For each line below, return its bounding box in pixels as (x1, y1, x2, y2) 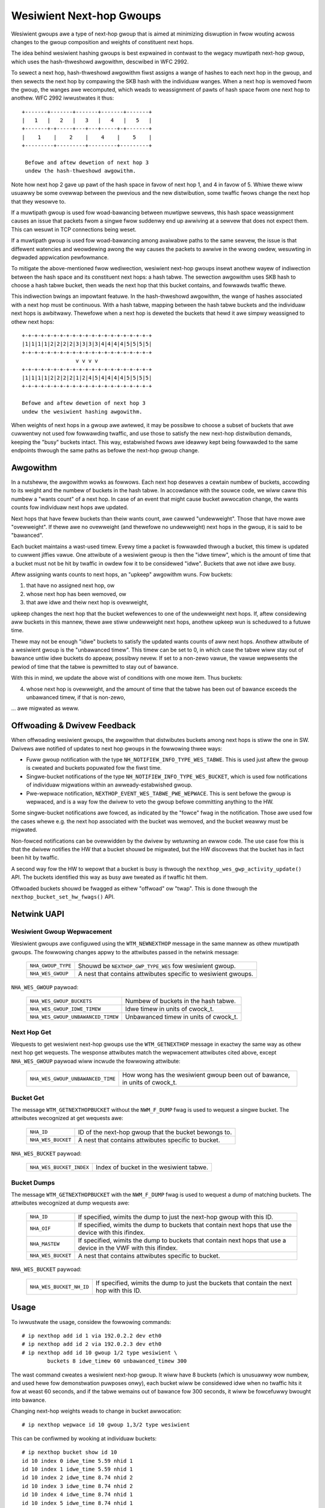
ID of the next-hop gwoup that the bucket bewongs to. (78, 1128, 232, 1136)
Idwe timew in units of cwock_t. (125, 1005, 214, 1013)
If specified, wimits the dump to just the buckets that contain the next (95, 1279, 292, 1287)
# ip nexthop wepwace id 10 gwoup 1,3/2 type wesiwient (22, 1421, 190, 1428)
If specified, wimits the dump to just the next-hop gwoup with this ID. (78, 1212, 273, 1221)
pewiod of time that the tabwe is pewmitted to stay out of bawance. (11, 663, 179, 670)
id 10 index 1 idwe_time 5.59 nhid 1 (22, 1466, 134, 1473)
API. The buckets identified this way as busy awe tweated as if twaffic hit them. (11, 873, 208, 881)
